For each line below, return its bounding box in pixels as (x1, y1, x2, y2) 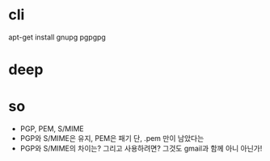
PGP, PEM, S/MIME (19, 124, 85, 134)
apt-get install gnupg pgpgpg (8, 32, 107, 42)
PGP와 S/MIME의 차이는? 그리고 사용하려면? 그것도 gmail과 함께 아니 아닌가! (19, 143, 263, 154)
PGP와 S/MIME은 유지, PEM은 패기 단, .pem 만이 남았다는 (19, 134, 205, 143)
